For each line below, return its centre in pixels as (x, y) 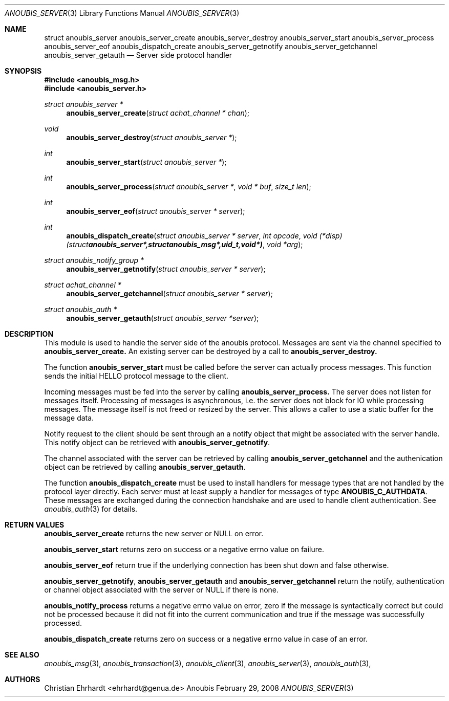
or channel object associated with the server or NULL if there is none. (162, 590)
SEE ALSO (22, 655)
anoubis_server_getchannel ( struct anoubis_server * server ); (169, 293)
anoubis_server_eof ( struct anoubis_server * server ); (156, 211)
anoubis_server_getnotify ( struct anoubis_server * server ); (166, 269)
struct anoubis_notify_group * (94, 260)
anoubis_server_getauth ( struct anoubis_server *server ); (163, 318)
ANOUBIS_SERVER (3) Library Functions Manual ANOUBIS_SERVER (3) (122, 13)
